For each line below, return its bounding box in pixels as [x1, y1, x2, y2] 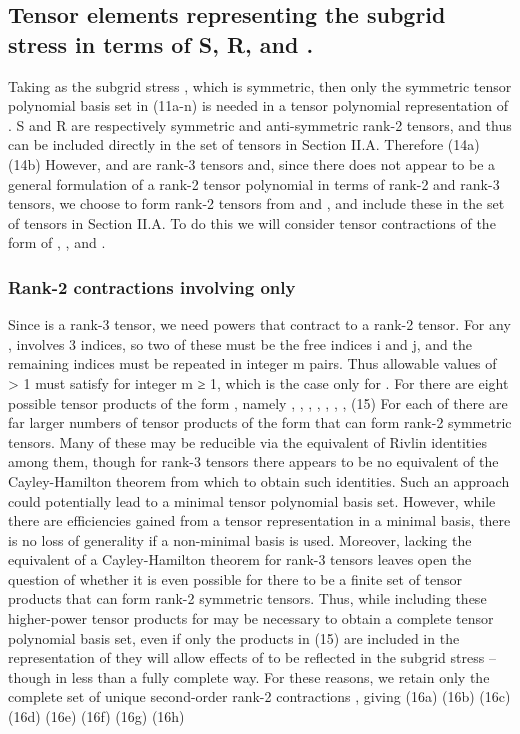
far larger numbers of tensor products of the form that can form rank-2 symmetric [8, 412, 512, 433]
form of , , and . [8, 232, 106, 253]
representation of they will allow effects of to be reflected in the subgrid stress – [8, 647, 496, 668]
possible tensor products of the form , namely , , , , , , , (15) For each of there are [8, 392, 508, 413]
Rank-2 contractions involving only [8, 274, 296, 299]
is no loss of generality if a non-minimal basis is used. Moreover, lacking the [8, 529, 472, 550]
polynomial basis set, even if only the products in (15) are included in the [8, 627, 460, 648]
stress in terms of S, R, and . [8, 28, 314, 59]
